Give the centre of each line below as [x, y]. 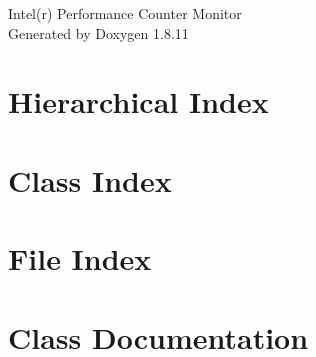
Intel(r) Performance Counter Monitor [125, 13]
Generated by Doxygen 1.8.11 [98, 32]
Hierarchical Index [138, 101]
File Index [80, 258]
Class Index [90, 179]
